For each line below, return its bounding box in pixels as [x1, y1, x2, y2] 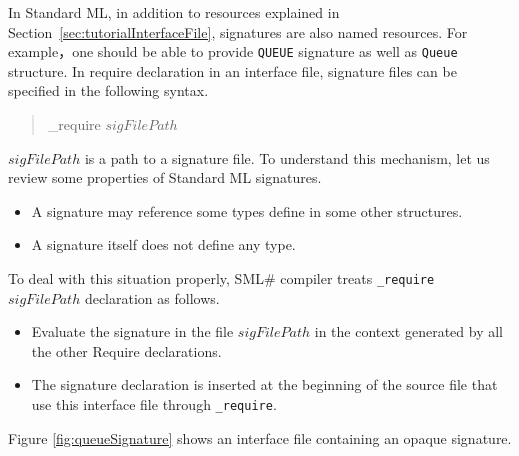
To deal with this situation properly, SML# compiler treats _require [8, 268, 435, 288]
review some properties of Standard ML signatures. [8, 167, 322, 188]
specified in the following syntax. [8, 80, 209, 101]
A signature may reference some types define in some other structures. [31, 200, 463, 221]
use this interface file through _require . [31, 394, 277, 415]
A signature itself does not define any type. [31, 234, 296, 255]
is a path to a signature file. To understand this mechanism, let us [84, 147, 490, 168]
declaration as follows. [84, 287, 220, 308]
